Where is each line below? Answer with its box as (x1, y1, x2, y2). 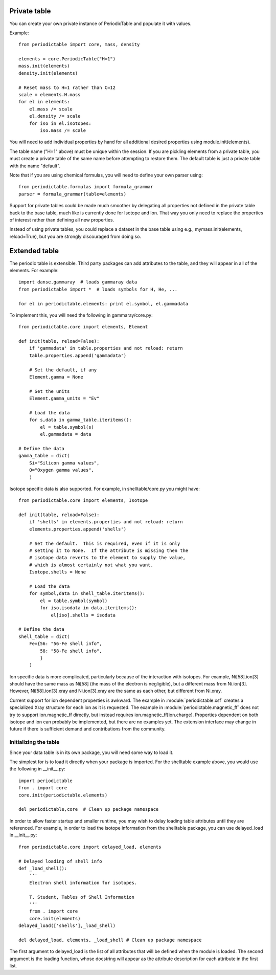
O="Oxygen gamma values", (29, 467, 95, 473)
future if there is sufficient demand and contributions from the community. (9, 726, 166, 732)
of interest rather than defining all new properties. (9, 216, 114, 223)
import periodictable (18, 778, 73, 784)
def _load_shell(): (18, 866, 67, 872)
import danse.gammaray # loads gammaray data (18, 279, 137, 285)
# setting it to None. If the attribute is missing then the (29, 548, 189, 553)
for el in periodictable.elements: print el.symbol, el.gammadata (18, 301, 189, 306)
